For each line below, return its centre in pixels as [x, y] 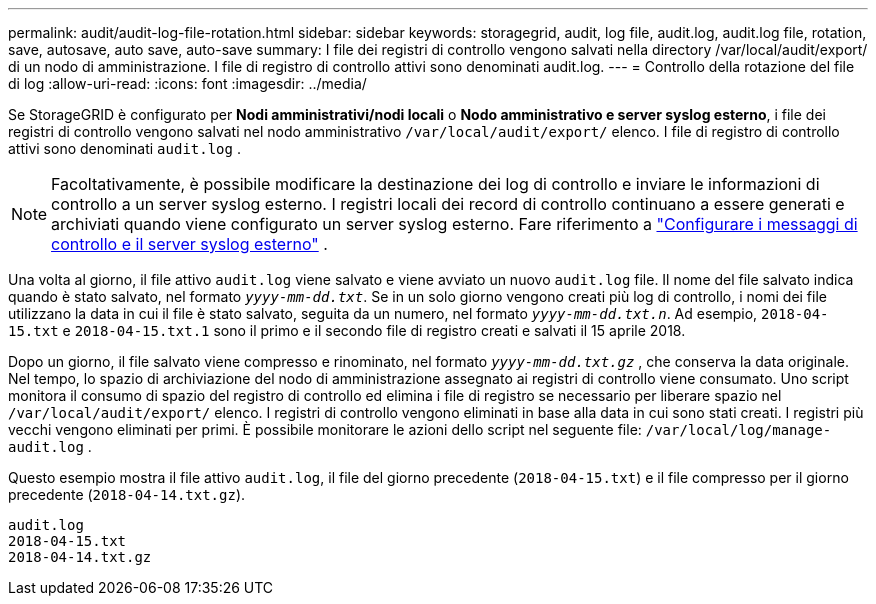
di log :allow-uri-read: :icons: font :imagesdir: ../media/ [187, 83]
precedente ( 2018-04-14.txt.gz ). [127, 494]
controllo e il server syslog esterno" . [189, 244]
